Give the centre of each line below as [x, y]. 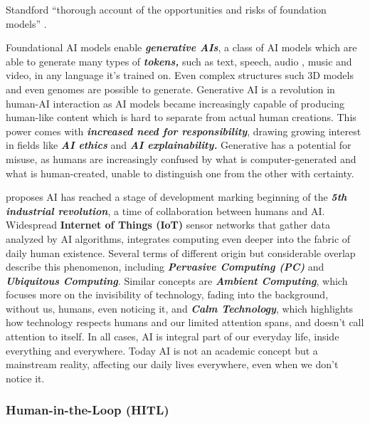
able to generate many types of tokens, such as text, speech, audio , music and [179, 61]
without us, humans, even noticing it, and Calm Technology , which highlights [180, 308]
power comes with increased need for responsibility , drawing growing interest [184, 131]
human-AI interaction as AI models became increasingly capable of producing [175, 103]
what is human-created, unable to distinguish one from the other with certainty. [180, 173]
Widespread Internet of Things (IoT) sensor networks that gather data [168, 225]
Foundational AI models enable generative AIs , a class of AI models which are [181, 47]
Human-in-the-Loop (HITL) [88, 410]
